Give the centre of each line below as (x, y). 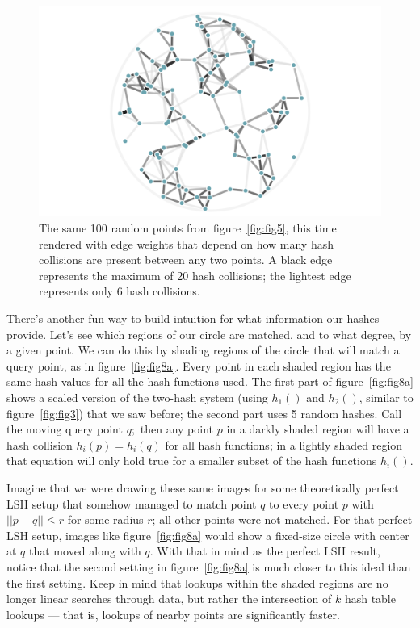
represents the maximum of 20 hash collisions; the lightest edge (195, 275)
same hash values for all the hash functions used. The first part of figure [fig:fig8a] (210, 381)
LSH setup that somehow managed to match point (132, 503)
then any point (177, 429)
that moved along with (85, 551)
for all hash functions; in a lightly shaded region (284, 444)
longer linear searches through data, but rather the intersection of (169, 599)
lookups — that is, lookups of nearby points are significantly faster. (173, 614)
